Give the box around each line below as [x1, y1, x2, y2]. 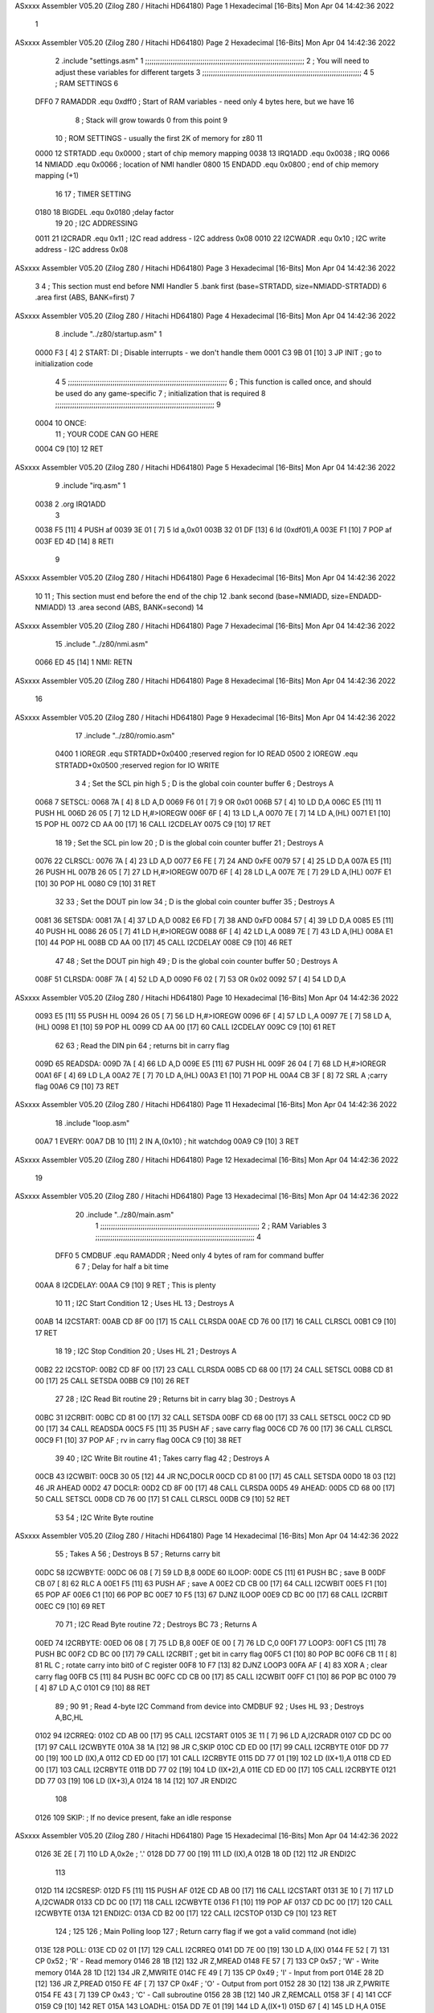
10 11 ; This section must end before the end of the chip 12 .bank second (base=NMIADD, [35, 591, 330, 601]
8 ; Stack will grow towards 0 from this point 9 [75, 115, 228, 125]
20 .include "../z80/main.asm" [75, 1209, 174, 1219]
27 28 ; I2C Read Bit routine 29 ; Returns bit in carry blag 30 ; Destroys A [55, 1394, 297, 1404]
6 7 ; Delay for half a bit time [75, 1262, 169, 1271]
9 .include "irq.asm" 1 [55, 481, 126, 490]
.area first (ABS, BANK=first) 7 [35, 292, 136, 302]
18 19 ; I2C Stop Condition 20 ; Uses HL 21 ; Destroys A [55, 1346, 237, 1356]
